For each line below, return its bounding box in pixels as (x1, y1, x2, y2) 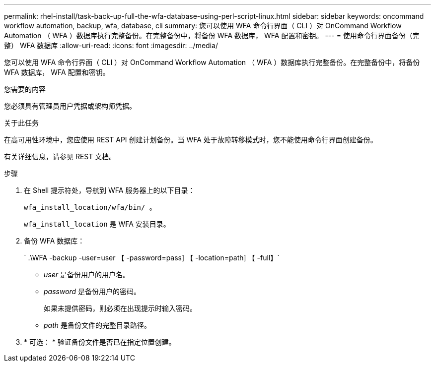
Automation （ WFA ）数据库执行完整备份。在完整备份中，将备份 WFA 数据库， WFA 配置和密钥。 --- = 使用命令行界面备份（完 (4, 31, 420, 40)
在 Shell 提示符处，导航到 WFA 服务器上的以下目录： (24, 186, 195, 194)
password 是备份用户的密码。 (44, 287, 141, 296)
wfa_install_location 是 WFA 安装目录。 (24, 220, 170, 228)
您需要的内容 (4, 85, 46, 93)
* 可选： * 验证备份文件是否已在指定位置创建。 (24, 338, 176, 346)
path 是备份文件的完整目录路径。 (44, 321, 151, 329)
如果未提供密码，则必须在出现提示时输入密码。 (44, 304, 197, 312)
